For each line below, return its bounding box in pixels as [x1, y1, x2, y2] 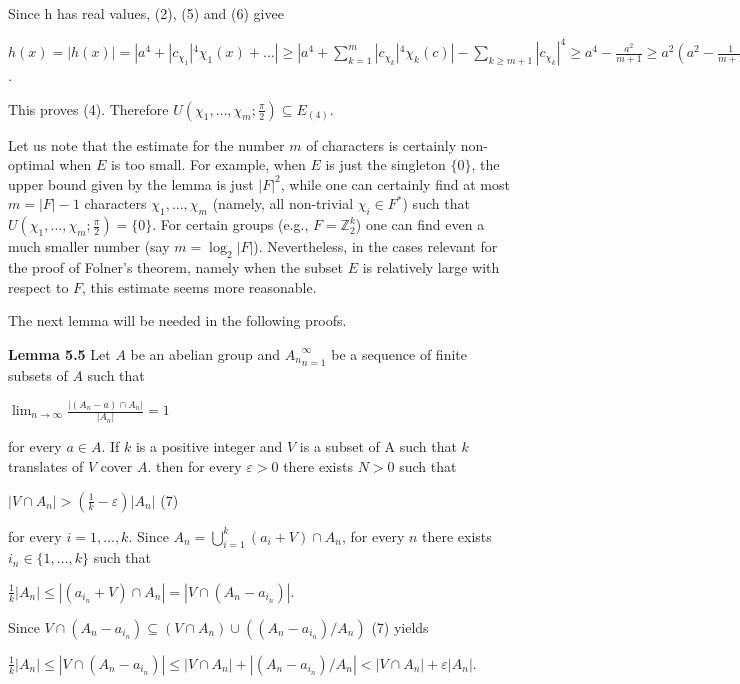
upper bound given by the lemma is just [8, 173, 254, 194]
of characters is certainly [306, 134, 457, 155]
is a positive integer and [135, 436, 283, 457]
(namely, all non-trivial [212, 193, 354, 214]
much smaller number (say [8, 236, 170, 257]
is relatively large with [362, 257, 500, 278]
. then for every [147, 455, 242, 476]
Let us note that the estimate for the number [8, 134, 285, 155]
